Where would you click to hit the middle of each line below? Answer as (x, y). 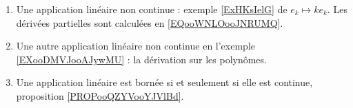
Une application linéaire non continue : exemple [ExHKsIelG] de (152, 9)
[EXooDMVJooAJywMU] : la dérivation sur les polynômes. (141, 59)
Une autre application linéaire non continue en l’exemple (136, 46)
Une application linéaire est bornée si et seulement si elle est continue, (164, 82)
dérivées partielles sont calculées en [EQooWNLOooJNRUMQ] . (150, 22)
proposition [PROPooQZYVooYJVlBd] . (100, 95)
